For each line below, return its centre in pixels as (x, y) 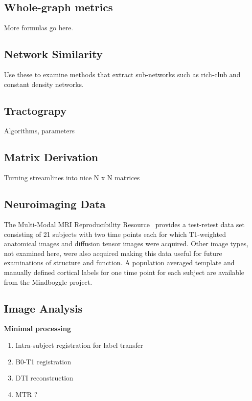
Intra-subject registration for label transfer (79, 345)
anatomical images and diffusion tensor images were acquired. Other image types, (126, 243)
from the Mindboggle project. (48, 282)
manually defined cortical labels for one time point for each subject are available (124, 272)
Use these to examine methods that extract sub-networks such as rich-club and (122, 74)
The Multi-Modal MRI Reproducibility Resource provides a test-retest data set (124, 224)
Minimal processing (38, 328)
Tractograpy (35, 110)
